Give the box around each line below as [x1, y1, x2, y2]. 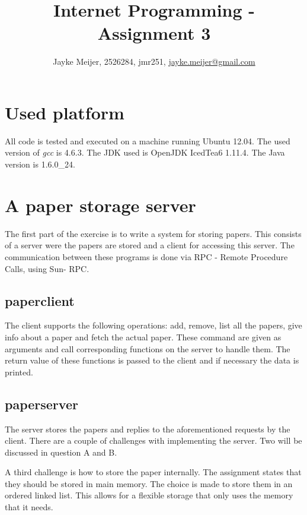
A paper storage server [5, 192, 196, 217]
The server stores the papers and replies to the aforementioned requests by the [5, 422, 290, 435]
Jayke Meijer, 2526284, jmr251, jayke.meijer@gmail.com [53, 55, 255, 68]
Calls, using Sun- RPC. [5, 262, 89, 274]
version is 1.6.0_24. [5, 158, 75, 170]
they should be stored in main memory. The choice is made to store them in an [5, 477, 293, 489]
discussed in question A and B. [5, 446, 117, 458]
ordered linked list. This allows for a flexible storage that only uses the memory [5, 489, 293, 501]
